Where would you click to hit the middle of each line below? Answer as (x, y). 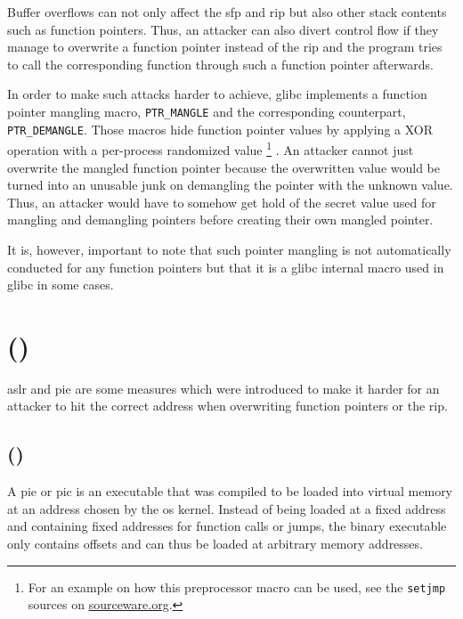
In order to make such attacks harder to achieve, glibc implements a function (217, 94)
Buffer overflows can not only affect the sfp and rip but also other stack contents (227, 12)
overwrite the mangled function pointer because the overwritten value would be (223, 167)
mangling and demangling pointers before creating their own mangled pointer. (220, 220)
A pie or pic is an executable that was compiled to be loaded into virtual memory (230, 491)
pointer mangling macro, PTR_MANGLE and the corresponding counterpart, (207, 111)
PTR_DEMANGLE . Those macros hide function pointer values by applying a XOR (220, 129)
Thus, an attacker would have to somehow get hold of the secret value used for (222, 202)
